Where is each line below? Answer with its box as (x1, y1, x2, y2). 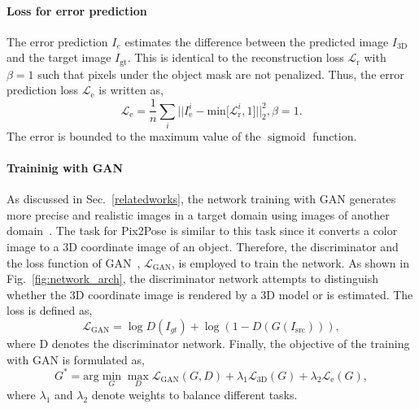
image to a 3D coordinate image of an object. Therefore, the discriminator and (7, 238, 399, 255)
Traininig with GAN (7, 159, 124, 176)
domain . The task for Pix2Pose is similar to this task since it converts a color (7, 222, 398, 239)
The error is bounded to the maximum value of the (7, 127, 261, 144)
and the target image (7, 49, 111, 66)
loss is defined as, (7, 302, 93, 319)
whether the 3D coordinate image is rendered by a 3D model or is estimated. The (7, 285, 413, 302)
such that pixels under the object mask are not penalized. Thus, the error (37, 65, 404, 82)
